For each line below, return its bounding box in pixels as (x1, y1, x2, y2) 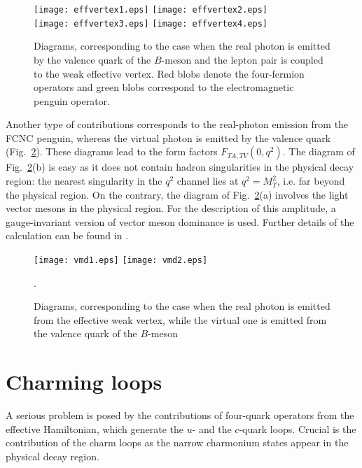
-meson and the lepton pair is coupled (161, 52, 323, 66)
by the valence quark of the (34, 52, 151, 66)
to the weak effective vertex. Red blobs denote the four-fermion (34, 66, 305, 80)
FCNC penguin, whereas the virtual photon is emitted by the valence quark (6, 130, 331, 145)
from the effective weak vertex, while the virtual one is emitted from (34, 312, 327, 327)
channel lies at (176, 173, 239, 188)
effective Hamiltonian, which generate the (6, 421, 183, 436)
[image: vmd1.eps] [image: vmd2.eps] (34, 255, 208, 266)
